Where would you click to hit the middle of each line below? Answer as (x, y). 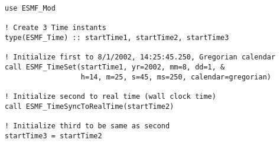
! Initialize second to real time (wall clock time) (110, 96)
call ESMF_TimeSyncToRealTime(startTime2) (89, 106)
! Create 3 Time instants (56, 28)
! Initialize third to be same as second (87, 126)
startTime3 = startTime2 (53, 136)
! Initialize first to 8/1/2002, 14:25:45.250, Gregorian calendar (140, 57)
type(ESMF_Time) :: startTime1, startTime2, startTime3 (117, 37)
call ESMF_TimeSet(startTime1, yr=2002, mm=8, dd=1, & (115, 67)
